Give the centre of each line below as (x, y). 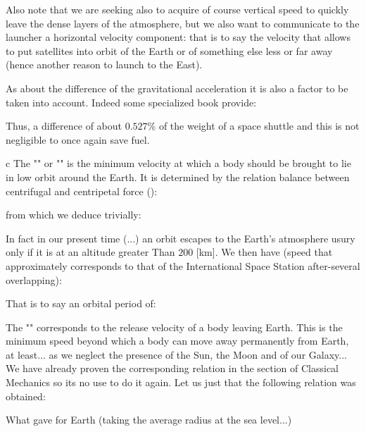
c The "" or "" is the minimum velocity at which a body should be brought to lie (178, 163)
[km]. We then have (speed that (264, 252)
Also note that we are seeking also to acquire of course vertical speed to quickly (177, 9)
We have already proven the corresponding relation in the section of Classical (172, 368)
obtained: (26, 396)
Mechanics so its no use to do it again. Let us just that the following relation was (181, 382)
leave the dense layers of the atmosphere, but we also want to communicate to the (183, 23)
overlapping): (34, 279)
